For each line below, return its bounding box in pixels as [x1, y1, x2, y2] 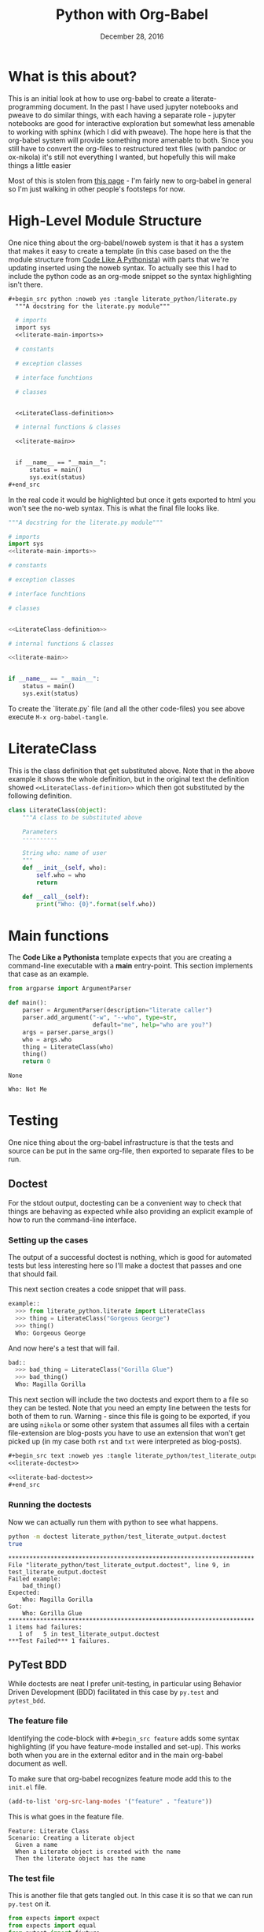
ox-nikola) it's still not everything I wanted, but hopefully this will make [8, 152, 236, 162]
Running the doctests [8, 1499, 92, 1510]
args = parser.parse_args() [22, 1028, 114, 1036]
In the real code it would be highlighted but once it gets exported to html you [8, 495, 256, 504]
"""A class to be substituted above [22, 813, 143, 821]
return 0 [22, 1057, 51, 1065]
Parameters [22, 827, 58, 836]
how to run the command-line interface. [8, 1215, 137, 1224]
